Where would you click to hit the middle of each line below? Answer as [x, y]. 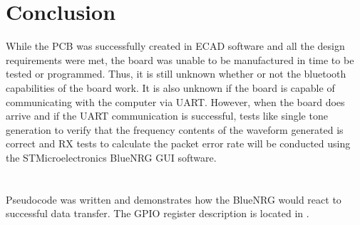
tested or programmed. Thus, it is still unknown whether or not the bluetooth [176, 74]
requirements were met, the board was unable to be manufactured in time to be [180, 59]
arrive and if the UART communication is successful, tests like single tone [167, 116]
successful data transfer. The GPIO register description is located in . [158, 213]
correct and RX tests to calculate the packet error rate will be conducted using [178, 143]
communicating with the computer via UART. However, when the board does [175, 101]
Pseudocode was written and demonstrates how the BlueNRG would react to [174, 199]
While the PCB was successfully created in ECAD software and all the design [175, 46]
